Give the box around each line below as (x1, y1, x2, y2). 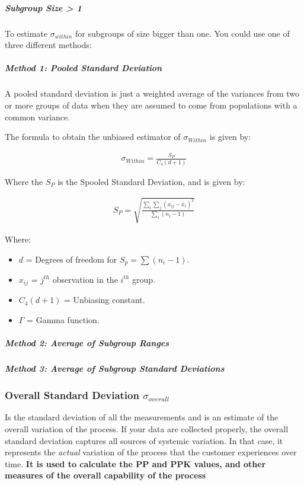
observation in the (52, 273, 118, 285)
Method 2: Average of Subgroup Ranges (5, 337, 169, 349)
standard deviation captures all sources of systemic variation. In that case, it (5, 434, 283, 446)
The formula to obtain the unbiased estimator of (5, 130, 181, 143)
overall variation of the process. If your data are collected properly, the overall (5, 423, 289, 435)
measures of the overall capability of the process (5, 469, 206, 481)
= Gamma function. (27, 314, 100, 326)
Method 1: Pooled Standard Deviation (5, 62, 162, 74)
